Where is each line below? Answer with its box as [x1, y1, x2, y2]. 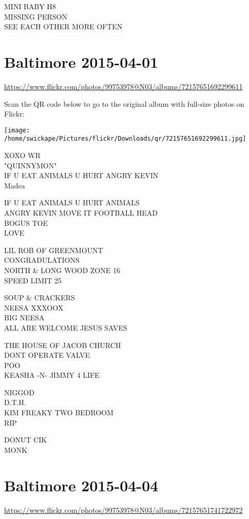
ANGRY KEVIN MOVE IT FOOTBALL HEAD [4, 207, 158, 218]
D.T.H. [4, 397, 26, 408]
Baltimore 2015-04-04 [4, 474, 158, 495]
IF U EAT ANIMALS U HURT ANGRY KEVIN [4, 170, 159, 181]
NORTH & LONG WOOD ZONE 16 [4, 264, 120, 275]
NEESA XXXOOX [4, 302, 64, 313]
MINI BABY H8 [4, 1, 56, 11]
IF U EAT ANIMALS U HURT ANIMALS [4, 197, 140, 208]
